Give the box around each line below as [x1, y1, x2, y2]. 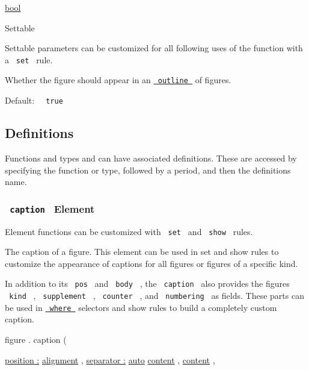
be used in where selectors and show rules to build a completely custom [5, 301, 277, 313]
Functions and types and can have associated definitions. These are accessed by [5, 151, 297, 164]
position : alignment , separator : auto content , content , [5, 353, 215, 366]
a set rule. [5, 53, 53, 66]
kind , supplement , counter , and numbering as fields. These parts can [9, 289, 304, 302]
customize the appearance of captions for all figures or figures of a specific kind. [5, 257, 298, 269]
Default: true [5, 94, 63, 107]
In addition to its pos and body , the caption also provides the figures [5, 277, 290, 290]
